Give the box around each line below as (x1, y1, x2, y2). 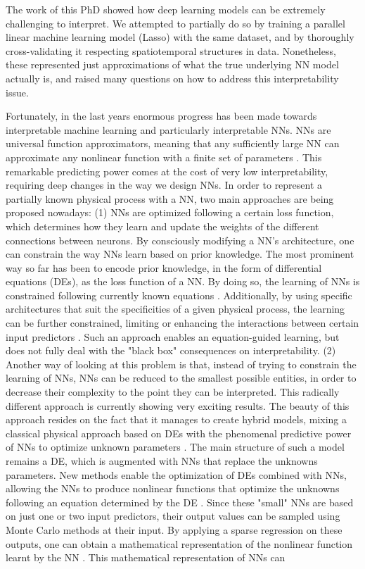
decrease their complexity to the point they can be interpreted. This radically (6, 384, 340, 399)
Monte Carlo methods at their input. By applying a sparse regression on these (6, 522, 342, 537)
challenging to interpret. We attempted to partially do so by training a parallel (6, 15, 345, 30)
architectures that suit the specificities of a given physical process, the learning (6, 301, 345, 316)
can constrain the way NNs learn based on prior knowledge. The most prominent (6, 246, 354, 261)
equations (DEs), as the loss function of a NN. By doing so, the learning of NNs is (6, 274, 360, 289)
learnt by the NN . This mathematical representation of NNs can (6, 550, 286, 565)
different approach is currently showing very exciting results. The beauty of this (6, 398, 350, 413)
